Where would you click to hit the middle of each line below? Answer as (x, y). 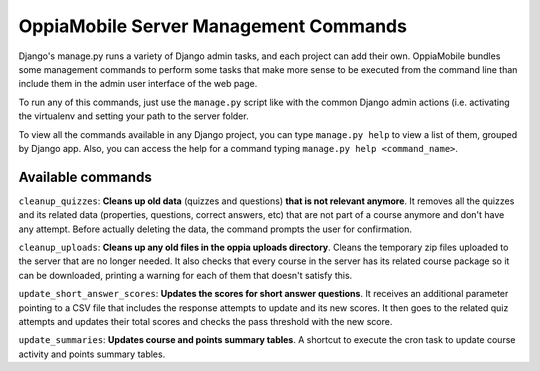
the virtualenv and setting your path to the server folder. (133, 116)
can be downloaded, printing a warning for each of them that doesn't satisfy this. (185, 275)
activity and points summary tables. (92, 354)
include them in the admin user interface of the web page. (138, 84)
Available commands (85, 176)
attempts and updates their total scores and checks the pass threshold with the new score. (205, 321)
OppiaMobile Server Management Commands (212, 26)
